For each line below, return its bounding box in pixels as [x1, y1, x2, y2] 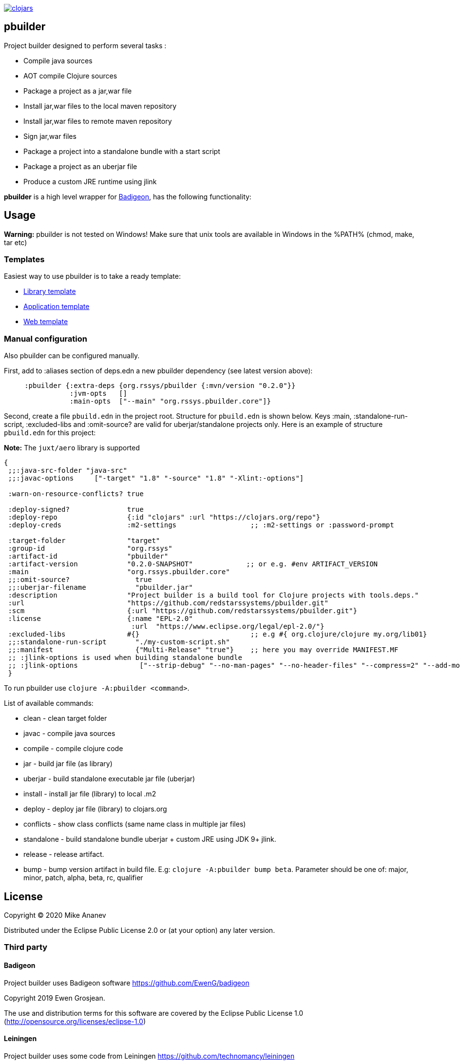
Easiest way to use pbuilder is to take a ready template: [4, 272, 181, 281]
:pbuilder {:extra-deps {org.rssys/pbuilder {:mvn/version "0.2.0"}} [24, 382, 296, 390]
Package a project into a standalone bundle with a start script [23, 147, 220, 155]
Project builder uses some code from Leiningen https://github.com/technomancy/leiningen [4, 1051, 295, 1060]
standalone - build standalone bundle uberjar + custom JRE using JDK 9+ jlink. [23, 835, 276, 844]
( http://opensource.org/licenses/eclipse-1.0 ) [4, 1017, 146, 1025]
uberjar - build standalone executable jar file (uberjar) [23, 774, 195, 783]
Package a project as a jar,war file [23, 86, 132, 95]
